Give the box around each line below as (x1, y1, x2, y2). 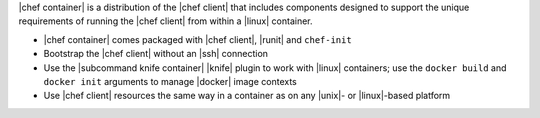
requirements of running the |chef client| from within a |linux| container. (18, 15, 314, 27)
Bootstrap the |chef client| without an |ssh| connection (43, 48, 269, 60)
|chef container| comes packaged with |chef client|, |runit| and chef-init (43, 33, 352, 45)
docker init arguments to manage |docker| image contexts (43, 75, 297, 87)
